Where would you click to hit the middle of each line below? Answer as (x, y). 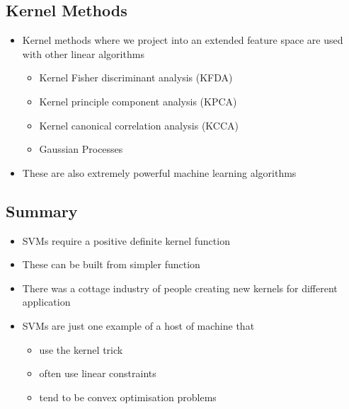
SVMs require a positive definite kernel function (126, 240)
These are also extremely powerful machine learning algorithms (159, 172)
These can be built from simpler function (111, 264)
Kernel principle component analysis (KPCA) (138, 101)
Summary (42, 211)
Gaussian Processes (81, 149)
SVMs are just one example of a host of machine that (138, 325)
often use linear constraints (98, 373)
